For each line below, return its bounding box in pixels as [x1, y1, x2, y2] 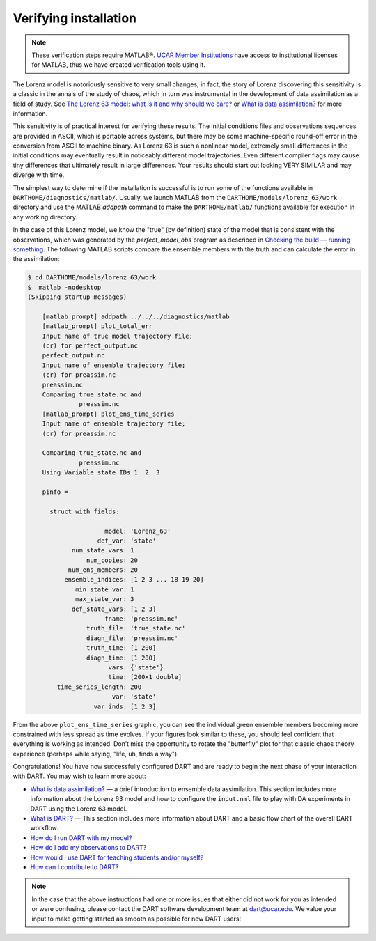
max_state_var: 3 [75, 596, 135, 603]
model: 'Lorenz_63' [104, 527, 171, 535]
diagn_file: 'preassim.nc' [86, 634, 179, 642]
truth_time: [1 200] [86, 644, 157, 652]
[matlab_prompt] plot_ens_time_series [42, 410, 175, 418]
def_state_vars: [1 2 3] [71, 605, 157, 613]
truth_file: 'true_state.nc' [86, 624, 186, 632]
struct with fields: [49, 507, 120, 515]
